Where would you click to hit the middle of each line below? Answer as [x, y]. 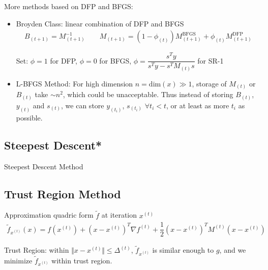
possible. [29, 117]
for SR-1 [211, 60]
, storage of [209, 83]
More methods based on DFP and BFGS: [69, 6]
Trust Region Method [63, 193]
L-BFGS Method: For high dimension [75, 83]
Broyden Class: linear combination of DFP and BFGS [100, 23]
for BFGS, [115, 60]
